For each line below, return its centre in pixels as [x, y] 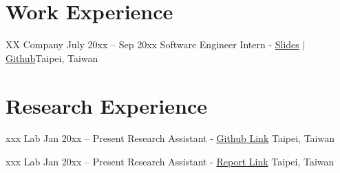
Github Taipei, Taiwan [52, 58]
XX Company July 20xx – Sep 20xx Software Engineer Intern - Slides [152, 44]
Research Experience [106, 105]
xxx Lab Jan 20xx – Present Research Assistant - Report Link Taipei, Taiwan [170, 162]
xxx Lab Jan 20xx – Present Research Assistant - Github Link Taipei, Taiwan [170, 138]
